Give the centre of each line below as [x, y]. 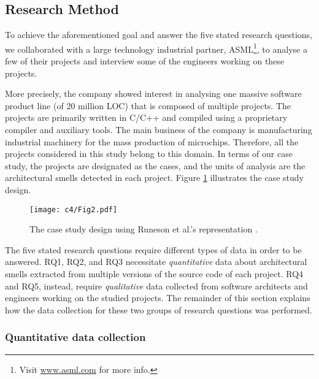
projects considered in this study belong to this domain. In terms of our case [149, 154]
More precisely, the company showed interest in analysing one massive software [153, 94]
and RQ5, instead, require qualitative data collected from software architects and [156, 285]
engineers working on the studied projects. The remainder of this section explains [158, 298]
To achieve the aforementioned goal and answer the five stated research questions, [159, 35]
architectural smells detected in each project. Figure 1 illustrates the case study [154, 178]
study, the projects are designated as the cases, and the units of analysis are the [155, 165]
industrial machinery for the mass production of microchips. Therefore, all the [152, 141]
